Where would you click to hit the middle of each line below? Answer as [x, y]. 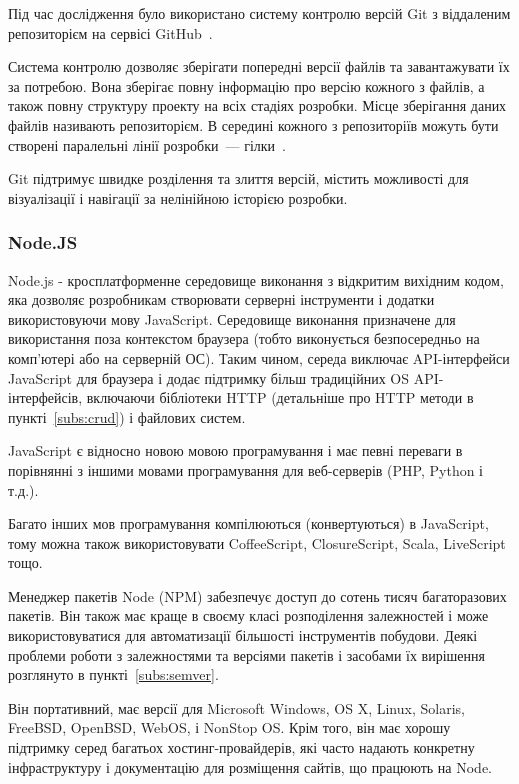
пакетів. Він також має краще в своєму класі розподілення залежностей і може [248, 615]
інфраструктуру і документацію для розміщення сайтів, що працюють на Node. [250, 766]
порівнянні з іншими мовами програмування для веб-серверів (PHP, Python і [246, 469]
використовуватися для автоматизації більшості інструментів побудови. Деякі [243, 635]
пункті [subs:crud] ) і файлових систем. [127, 416]
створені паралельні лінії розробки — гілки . [147, 144]
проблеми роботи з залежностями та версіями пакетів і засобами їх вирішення [247, 654]
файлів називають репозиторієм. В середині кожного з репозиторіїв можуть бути [253, 124]
